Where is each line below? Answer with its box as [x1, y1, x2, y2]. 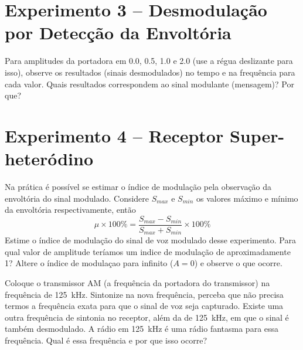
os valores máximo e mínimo [196, 192, 298, 204]
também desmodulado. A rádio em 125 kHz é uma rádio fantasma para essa [5, 322, 279, 335]
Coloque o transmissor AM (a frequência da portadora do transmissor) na [5, 277, 270, 289]
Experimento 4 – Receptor [5, 123, 224, 147]
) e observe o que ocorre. [194, 257, 282, 269]
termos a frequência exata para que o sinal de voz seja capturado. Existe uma [5, 300, 284, 312]
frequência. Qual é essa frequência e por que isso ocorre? [5, 334, 207, 346]
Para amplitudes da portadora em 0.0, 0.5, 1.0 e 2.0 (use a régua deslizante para [5, 55, 293, 67]
